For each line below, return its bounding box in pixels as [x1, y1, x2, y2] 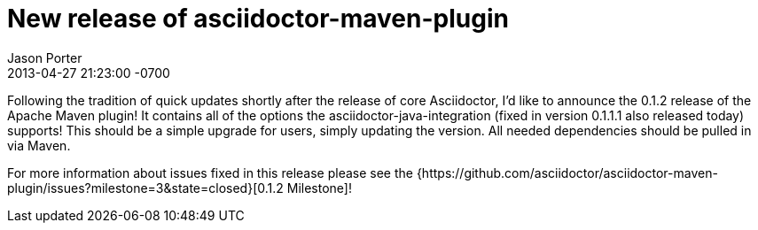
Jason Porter [7, 50, 82, 65]
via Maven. [7, 137, 71, 153]
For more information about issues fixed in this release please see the [7, 165, 413, 180]
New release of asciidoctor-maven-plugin [7, 4, 509, 34]
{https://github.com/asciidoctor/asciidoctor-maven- [416, 165, 718, 180]
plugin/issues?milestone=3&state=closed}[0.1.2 [7, 180, 284, 195]
